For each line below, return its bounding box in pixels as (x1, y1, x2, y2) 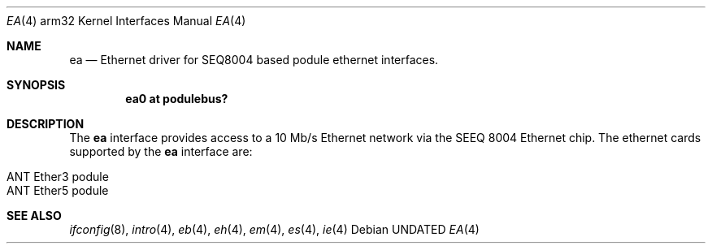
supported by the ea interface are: (69, 144, 253, 158)
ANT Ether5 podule (7, 183, 109, 197)
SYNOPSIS (7, 78, 66, 92)
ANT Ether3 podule (7, 170, 109, 183)
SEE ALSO (7, 209, 62, 222)
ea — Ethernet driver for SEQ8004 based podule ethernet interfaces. (69, 53, 439, 67)
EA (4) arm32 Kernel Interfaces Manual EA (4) (7, 14, 246, 28)
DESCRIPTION (7, 117, 85, 131)
